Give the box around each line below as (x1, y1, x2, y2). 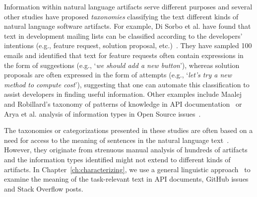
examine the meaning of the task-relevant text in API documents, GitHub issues (4, 174, 249, 184)
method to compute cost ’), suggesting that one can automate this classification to (4, 79, 250, 89)
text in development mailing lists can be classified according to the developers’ (4, 30, 243, 41)
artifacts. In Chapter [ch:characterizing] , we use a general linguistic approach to (4, 164, 251, 174)
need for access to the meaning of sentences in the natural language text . (4, 134, 229, 145)
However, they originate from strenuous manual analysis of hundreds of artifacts (4, 144, 248, 155)
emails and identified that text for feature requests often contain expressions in (4, 50, 244, 60)
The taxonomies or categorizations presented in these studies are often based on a (4, 125, 253, 135)
